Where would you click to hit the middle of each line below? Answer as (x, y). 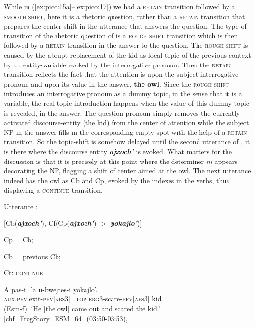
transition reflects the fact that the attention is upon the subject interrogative (121, 74)
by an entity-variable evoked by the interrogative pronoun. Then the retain (118, 64)
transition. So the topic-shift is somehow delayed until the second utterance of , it (127, 142)
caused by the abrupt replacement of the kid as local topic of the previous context (127, 54)
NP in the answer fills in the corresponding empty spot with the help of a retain (126, 132)
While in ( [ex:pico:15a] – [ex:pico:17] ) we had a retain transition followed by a (120, 6)
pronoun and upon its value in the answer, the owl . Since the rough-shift (116, 83)
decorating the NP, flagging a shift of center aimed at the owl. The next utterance (127, 171)
